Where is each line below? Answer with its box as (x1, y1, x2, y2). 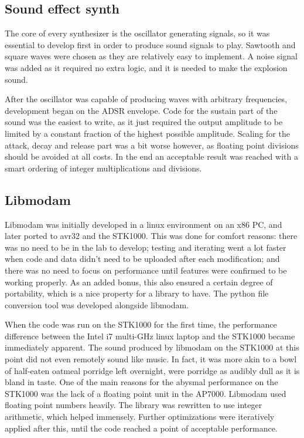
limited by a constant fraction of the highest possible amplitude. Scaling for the (5, 127, 290, 139)
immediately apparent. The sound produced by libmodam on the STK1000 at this (5, 341, 299, 353)
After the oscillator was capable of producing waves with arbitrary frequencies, (5, 93, 288, 105)
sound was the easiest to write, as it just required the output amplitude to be (5, 116, 283, 128)
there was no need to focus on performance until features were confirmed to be (5, 264, 287, 276)
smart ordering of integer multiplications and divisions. (5, 161, 202, 174)
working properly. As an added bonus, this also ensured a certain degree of (5, 275, 273, 288)
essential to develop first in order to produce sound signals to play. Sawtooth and (5, 38, 296, 50)
